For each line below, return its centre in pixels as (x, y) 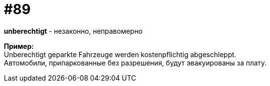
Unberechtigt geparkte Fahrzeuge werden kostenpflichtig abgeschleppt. (120, 54)
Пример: (19, 46)
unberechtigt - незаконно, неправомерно (73, 31)
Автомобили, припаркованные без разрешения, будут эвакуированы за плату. (135, 63)
